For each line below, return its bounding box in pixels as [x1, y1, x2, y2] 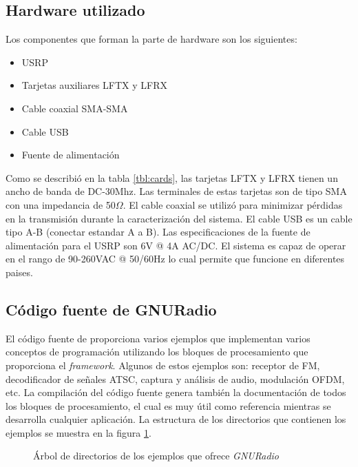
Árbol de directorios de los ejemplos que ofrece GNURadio [33, 448, 279, 463]
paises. [6, 264, 33, 279]
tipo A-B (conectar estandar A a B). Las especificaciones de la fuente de [6, 225, 310, 239]
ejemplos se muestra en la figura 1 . [6, 425, 151, 439]
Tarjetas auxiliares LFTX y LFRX [21, 78, 168, 92]
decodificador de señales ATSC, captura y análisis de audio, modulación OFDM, [6, 371, 345, 386]
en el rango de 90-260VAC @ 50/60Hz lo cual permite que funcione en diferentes [6, 251, 345, 266]
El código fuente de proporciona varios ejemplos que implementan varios [6, 331, 310, 345]
